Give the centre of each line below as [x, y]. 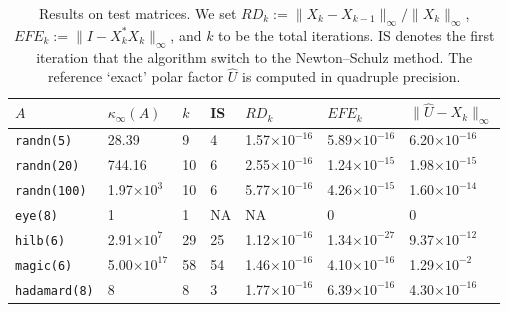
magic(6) [44, 265]
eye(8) [36, 215]
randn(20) [47, 166]
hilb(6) [40, 240]
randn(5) [44, 141]
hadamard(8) [54, 290]
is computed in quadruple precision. [351, 76]
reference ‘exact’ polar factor [135, 76]
